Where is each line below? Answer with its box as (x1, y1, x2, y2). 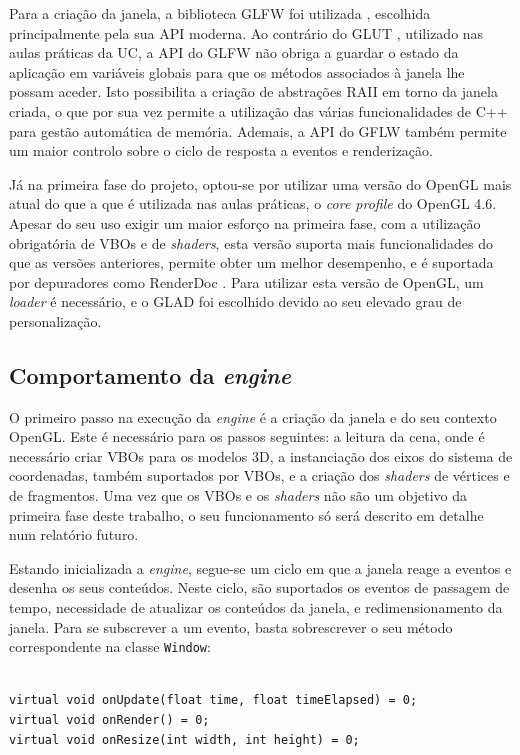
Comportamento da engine (9, 359, 291, 390)
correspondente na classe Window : (9, 636, 211, 657)
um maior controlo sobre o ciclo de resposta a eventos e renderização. (9, 140, 433, 161)
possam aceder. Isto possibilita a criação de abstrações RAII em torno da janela (9, 81, 498, 102)
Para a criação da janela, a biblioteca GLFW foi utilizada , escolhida (9, 3, 431, 23)
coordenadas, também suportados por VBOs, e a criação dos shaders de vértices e (9, 465, 510, 486)
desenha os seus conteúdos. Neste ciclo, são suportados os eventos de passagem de (9, 577, 510, 598)
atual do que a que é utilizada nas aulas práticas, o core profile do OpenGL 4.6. (9, 193, 497, 214)
